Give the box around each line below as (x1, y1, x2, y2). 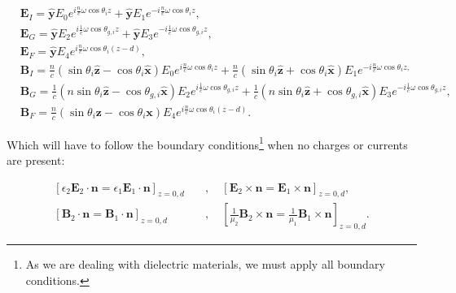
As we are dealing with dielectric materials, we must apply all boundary (25, 256, 385, 273)
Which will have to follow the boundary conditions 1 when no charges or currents (7, 133, 408, 153)
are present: (7, 151, 65, 168)
